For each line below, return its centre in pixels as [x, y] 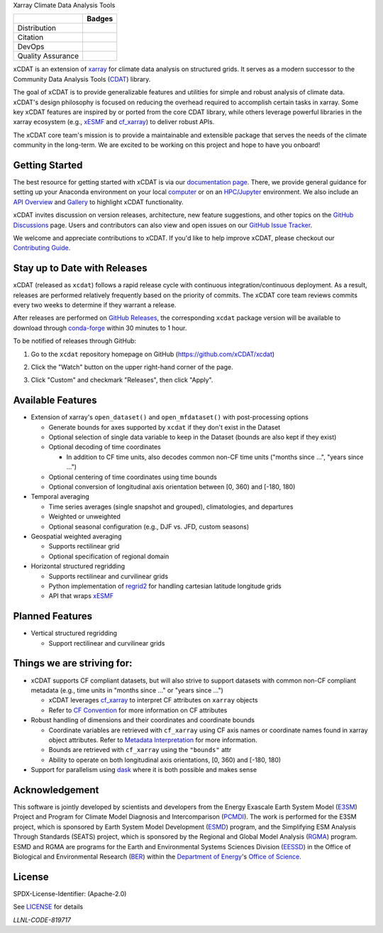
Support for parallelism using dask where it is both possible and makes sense [144, 770]
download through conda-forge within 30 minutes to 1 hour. [100, 328]
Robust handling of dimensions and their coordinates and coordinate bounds [143, 720]
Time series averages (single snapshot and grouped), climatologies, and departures [171, 507]
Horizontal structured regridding [78, 566]
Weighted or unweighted [84, 517]
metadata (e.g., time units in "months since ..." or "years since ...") [127, 690]
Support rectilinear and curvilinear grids [107, 643]
